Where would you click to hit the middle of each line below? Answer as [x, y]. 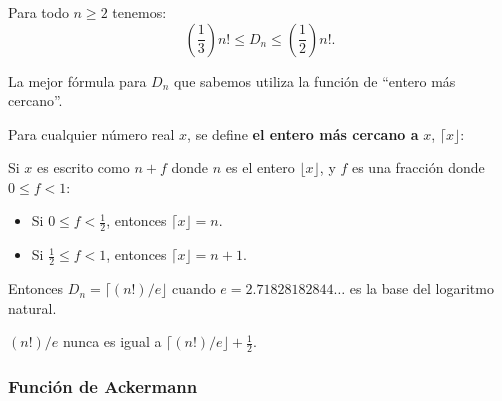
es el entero [260, 167]
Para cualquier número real [91, 133]
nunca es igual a [112, 341]
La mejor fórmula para [77, 80]
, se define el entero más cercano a [303, 133]
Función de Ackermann [103, 386]
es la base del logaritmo [421, 288]
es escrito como [83, 167]
